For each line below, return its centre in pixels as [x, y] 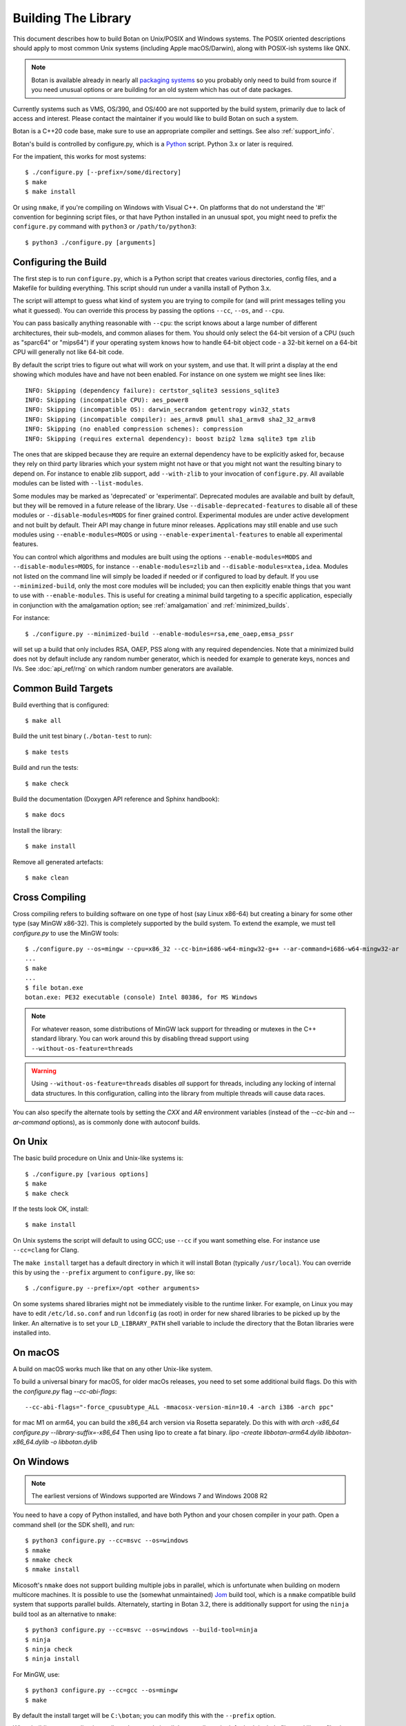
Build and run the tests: [45, 768]
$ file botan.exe [54, 988]
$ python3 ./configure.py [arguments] [91, 242]
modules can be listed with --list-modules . [78, 483]
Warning [44, 1071]
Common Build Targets [63, 688]
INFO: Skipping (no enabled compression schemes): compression [134, 429]
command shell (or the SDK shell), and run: [74, 1524]
